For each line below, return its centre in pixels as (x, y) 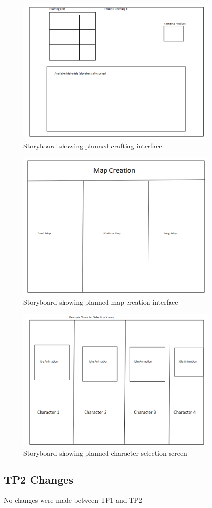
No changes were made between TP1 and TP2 (73, 499)
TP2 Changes (39, 479)
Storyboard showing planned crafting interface (93, 145)
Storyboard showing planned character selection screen (105, 453)
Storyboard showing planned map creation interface (101, 302)
